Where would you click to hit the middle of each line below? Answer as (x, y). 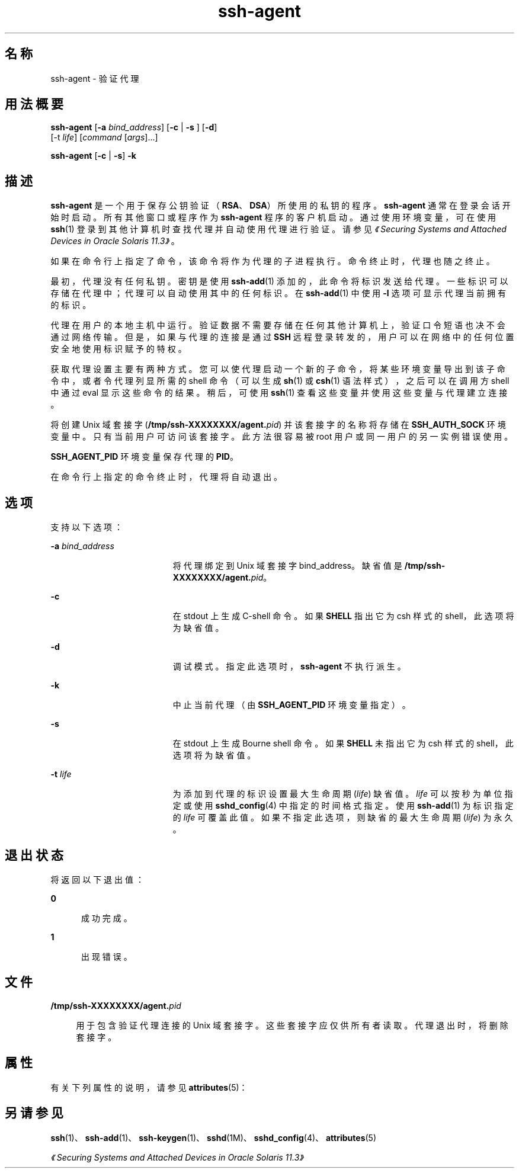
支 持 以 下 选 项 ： (87, 527)
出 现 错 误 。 (107, 956)
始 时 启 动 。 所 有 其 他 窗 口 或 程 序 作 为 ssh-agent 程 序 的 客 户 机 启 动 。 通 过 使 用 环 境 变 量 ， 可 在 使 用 (273, 217)
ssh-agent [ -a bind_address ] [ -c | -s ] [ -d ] (134, 127)
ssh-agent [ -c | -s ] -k (93, 156)
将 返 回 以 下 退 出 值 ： (97, 879)
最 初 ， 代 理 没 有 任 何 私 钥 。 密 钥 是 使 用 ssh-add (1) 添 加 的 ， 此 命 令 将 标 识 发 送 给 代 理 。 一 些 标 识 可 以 (279, 281)
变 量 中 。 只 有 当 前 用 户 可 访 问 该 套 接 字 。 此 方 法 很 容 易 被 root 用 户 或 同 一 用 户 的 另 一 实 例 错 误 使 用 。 (282, 437)
